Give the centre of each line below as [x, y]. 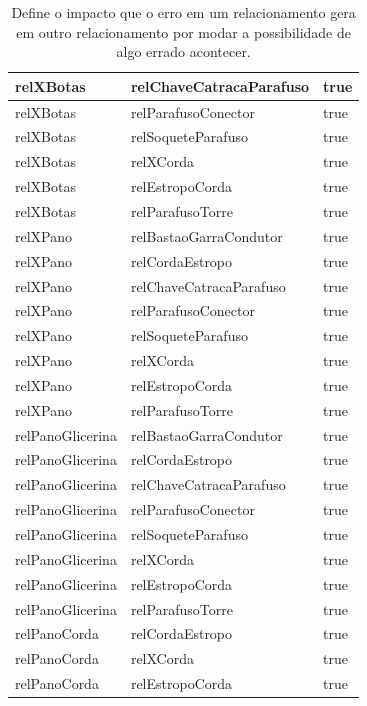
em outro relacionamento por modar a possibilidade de [184, 31]
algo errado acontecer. [183, 51]
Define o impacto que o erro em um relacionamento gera [183, 12]
